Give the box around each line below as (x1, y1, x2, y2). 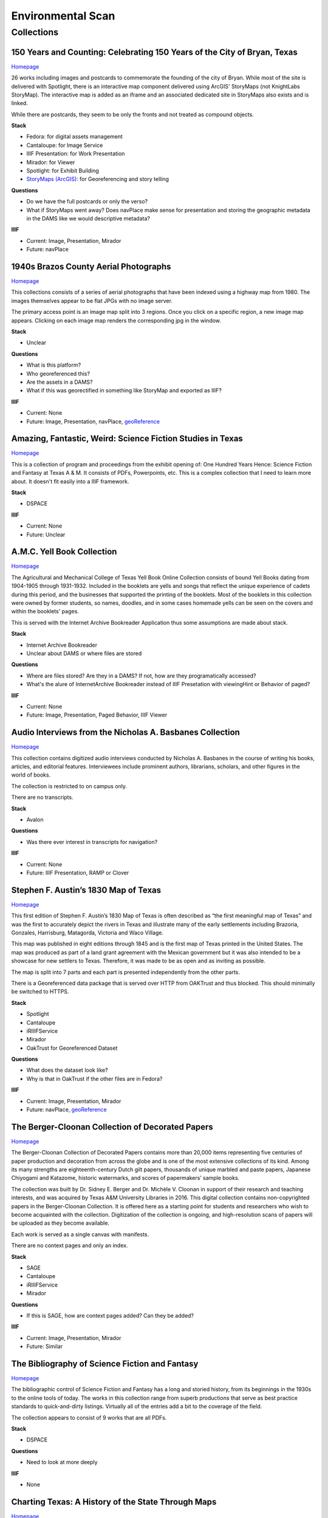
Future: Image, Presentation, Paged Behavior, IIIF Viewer (26, 711, 168, 719)
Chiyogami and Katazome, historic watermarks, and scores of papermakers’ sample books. (11, 1174, 240, 1182)
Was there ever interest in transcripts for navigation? (26, 838, 158, 845)
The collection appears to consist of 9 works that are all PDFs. (11, 1414, 167, 1421)
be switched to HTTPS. (11, 988, 69, 995)
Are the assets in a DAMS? (26, 378, 93, 386)
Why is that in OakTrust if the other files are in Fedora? (26, 1075, 163, 1082)
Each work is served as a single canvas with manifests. (11, 1230, 149, 1238)
